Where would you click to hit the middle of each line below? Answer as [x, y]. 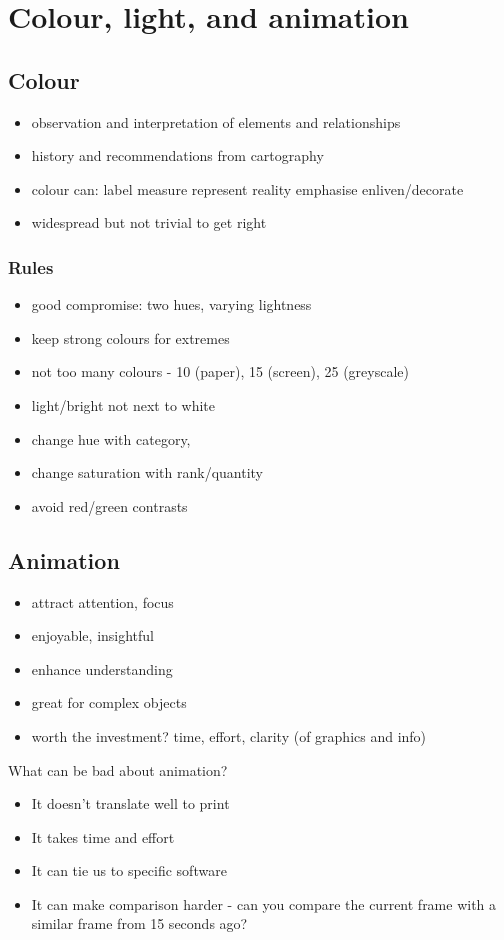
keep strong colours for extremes [130, 337]
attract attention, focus [102, 601]
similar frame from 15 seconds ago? [139, 923]
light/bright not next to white [123, 404]
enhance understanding [102, 668]
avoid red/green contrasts [109, 505]
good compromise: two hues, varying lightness [171, 304]
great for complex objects [109, 702]
